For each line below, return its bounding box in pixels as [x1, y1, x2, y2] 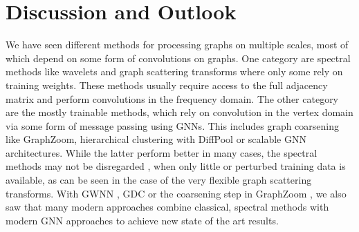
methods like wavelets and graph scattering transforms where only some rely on [6, 64, 343, 79]
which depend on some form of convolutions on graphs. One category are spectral [6, 50, 351, 65]
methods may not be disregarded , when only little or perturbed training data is [6, 159, 346, 173]
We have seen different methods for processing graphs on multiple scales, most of [6, 37, 349, 52]
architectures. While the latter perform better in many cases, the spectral [6, 145, 317, 159]
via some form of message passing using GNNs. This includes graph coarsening [6, 118, 340, 133]
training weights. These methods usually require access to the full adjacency [6, 77, 328, 92]
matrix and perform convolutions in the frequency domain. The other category [6, 91, 339, 106]
